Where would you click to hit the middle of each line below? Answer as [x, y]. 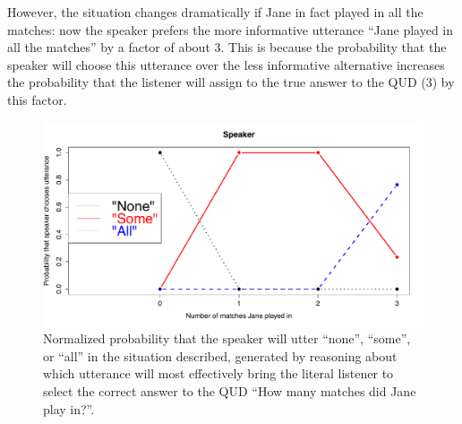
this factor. [37, 99]
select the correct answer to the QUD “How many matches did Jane [230, 391]
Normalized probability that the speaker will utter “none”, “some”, [227, 338]
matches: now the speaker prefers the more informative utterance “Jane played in [231, 29]
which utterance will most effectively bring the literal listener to [218, 373]
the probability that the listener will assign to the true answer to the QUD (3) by [231, 82]
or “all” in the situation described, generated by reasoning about [220, 355]
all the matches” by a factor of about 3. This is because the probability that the [227, 47]
